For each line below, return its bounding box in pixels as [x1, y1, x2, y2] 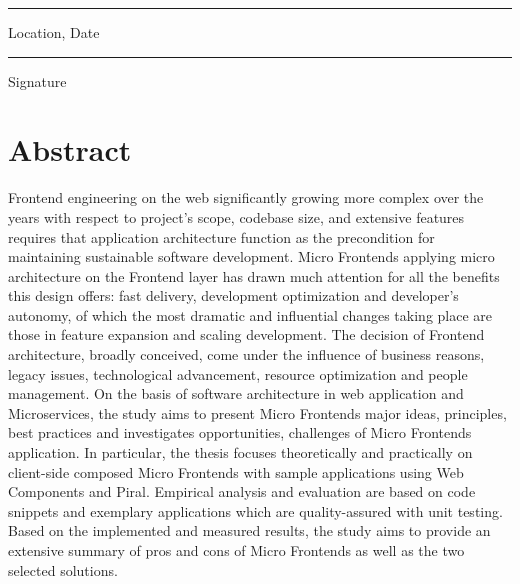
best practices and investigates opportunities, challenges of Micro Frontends [8, 422, 472, 443]
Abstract [8, 129, 132, 170]
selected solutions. [8, 559, 118, 580]
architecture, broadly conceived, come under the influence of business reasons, [8, 344, 485, 365]
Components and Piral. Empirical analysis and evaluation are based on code [8, 481, 476, 502]
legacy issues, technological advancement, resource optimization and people [8, 363, 468, 384]
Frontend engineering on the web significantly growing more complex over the [8, 187, 484, 208]
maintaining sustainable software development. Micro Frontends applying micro [8, 246, 495, 267]
